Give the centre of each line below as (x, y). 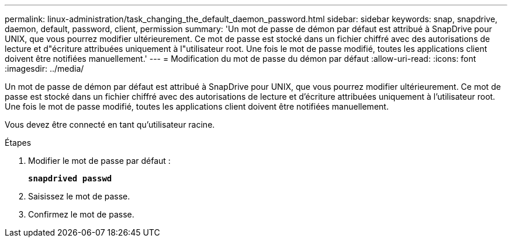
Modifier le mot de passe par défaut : (99, 161)
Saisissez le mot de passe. (79, 196)
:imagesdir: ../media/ (44, 69)
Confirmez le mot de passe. (81, 214)
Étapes (18, 143)
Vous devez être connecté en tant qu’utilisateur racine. (110, 124)
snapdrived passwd (70, 178)
